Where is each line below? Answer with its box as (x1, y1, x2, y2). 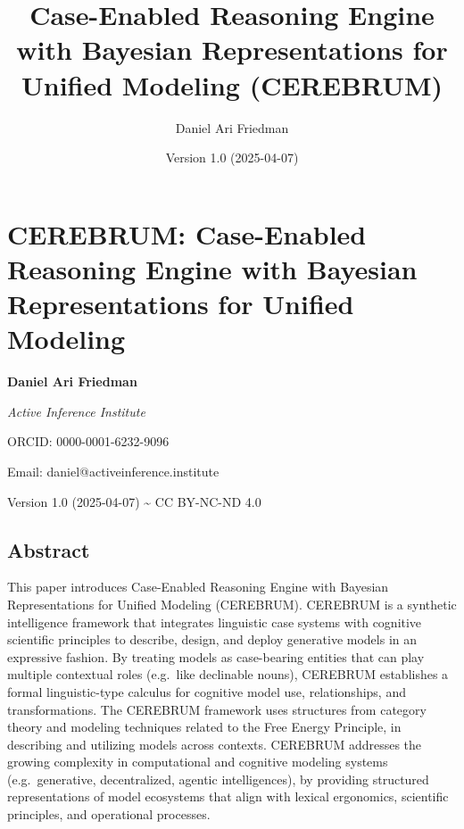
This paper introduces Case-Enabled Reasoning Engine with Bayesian (7, 577, 389, 596)
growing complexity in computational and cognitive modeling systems (7, 752, 388, 771)
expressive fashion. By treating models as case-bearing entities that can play (7, 647, 425, 666)
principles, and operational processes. (7, 805, 211, 824)
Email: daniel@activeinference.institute (7, 461, 220, 480)
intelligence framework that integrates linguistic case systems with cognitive (7, 612, 422, 631)
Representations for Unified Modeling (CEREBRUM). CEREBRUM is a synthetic (7, 594, 457, 613)
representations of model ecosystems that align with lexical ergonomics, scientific (7, 787, 449, 806)
